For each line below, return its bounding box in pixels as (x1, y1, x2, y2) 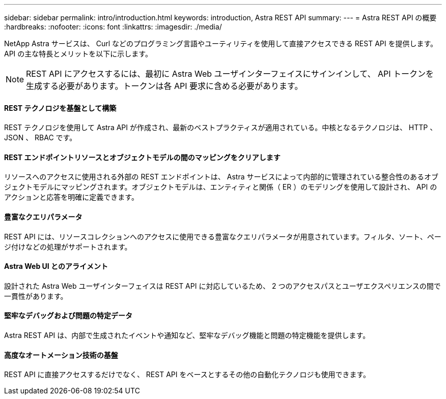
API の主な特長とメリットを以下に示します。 (4, 49, 152, 58)
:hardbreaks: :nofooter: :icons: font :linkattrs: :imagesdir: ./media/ (4, 22, 222, 31)
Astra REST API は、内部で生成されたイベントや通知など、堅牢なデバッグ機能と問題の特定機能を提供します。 (4, 331, 370, 340)
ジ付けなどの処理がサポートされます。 (4, 242, 132, 251)
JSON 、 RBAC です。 (4, 133, 77, 142)
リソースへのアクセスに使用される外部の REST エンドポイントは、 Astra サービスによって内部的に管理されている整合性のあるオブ (4, 172, 438, 181)
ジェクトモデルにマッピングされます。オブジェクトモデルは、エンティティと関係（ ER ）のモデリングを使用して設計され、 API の (4, 182, 437, 192)
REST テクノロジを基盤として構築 (4, 103, 117, 112)
